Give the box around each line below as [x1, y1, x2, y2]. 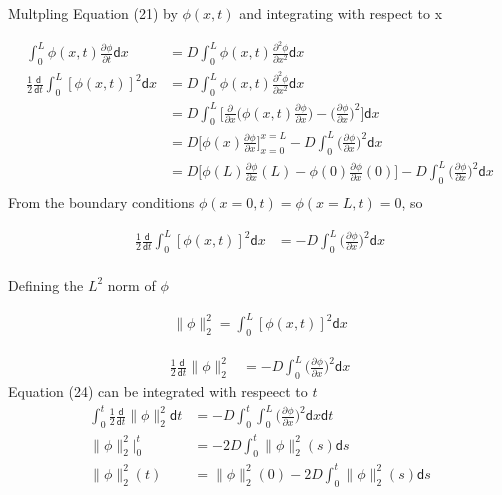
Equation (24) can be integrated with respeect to [8, 381, 308, 402]
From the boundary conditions [8, 192, 195, 213]
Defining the [8, 274, 84, 295]
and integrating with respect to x [239, 3, 443, 23]
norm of [107, 274, 156, 295]
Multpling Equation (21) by [8, 3, 178, 23]
